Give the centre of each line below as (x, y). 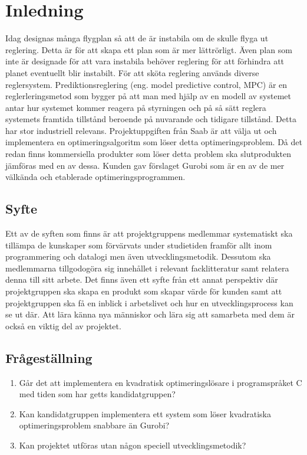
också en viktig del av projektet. (63, 325)
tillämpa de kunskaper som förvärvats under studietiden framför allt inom (139, 245)
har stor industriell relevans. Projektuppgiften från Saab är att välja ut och (141, 130)
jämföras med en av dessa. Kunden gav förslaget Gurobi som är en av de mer (145, 165)
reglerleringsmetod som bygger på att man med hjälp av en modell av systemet (148, 96)
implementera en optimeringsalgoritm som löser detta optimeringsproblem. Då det (154, 142)
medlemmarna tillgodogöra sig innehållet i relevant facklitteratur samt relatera (147, 268)
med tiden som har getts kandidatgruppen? (97, 394)
